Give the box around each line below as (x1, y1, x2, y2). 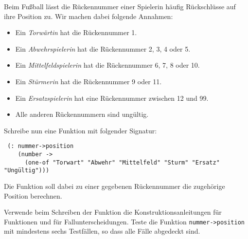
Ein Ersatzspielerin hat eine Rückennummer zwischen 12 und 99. (15, 92, 209, 103)
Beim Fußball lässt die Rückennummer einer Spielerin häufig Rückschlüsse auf (4, 1, 236, 11)
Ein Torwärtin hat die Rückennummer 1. (15, 27, 137, 37)
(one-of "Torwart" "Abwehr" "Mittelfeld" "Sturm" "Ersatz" (24, 159, 220, 166)
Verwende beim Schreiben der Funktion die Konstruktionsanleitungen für (4, 207, 222, 217)
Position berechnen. (4, 190, 62, 201)
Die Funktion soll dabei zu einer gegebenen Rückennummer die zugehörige (4, 181, 225, 191)
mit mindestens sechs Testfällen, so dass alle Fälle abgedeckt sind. (4, 226, 200, 236)
